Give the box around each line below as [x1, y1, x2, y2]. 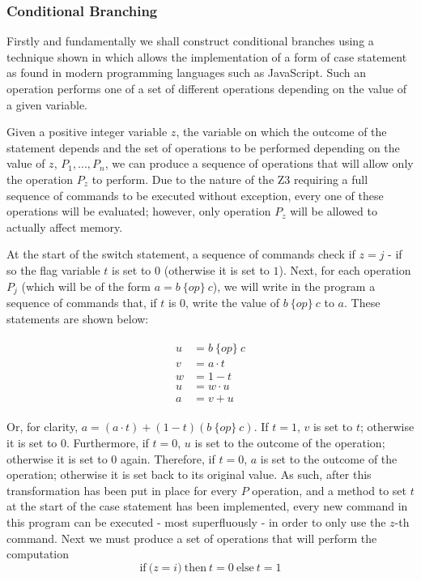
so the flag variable [6, 261, 100, 278]
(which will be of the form [21, 277, 151, 294]
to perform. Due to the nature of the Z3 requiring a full [91, 170, 368, 187]
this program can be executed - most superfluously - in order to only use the [6, 513, 386, 530]
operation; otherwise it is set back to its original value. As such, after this [6, 466, 372, 483]
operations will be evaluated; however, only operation [6, 203, 271, 220]
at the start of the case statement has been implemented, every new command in [6, 498, 408, 515]
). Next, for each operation [279, 261, 411, 278]
